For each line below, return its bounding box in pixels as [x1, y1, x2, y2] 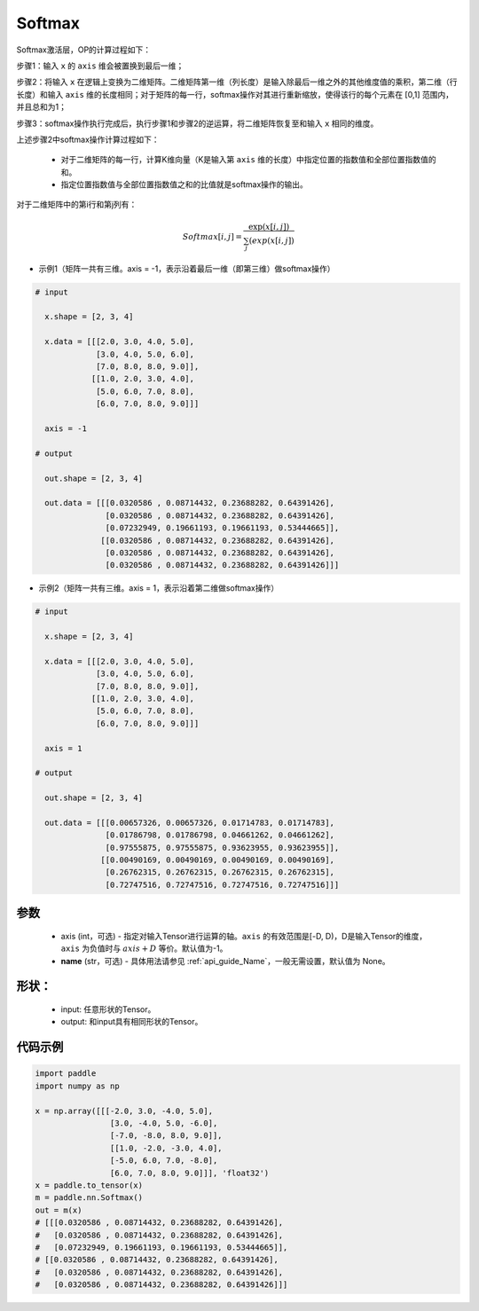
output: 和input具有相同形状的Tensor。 [60, 1017, 203, 1027]
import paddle [35, 1069, 97, 1079]
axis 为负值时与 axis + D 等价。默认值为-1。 [60, 943, 228, 954]
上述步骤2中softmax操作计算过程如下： [16, 134, 160, 145]
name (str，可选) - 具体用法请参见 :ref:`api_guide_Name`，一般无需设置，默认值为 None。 [60, 955, 390, 966]
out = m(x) [35, 1205, 82, 1215]
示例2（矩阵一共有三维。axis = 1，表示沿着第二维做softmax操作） [38, 583, 279, 593]
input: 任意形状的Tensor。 [60, 1004, 156, 1015]
